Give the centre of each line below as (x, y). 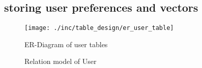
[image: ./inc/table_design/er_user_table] (99, 28)
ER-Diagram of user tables (66, 44)
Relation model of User (61, 61)
